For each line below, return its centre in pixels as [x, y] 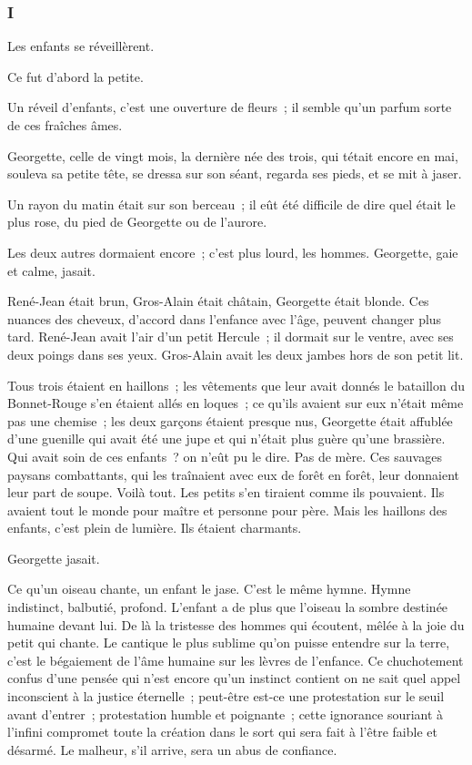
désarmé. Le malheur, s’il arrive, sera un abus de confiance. [172, 749]
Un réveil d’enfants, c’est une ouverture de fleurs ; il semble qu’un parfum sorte [230, 107]
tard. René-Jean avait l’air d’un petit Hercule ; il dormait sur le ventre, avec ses [231, 337]
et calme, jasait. [51, 270]
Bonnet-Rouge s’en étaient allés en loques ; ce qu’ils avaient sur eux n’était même [236, 403]
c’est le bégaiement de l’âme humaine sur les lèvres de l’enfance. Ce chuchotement [236, 660]
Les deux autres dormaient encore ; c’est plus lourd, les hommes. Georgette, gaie [233, 252]
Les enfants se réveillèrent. [81, 46]
